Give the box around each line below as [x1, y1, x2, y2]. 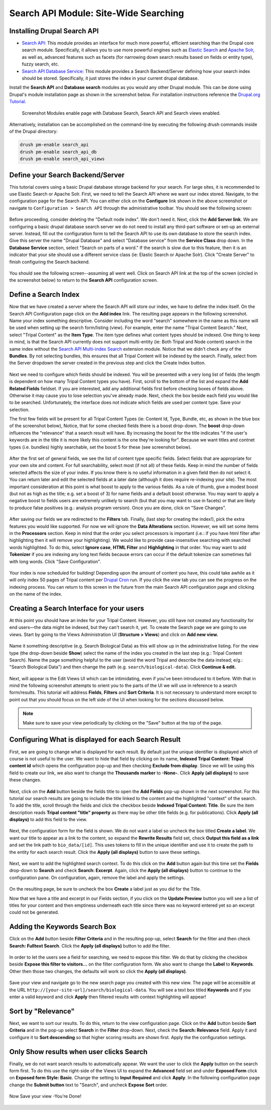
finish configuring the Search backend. [9, 259, 90, 265]
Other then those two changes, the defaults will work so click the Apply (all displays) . [9, 968, 187, 974]
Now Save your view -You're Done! [9, 1093, 82, 1099]
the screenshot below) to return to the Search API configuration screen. [9, 277, 158, 283]
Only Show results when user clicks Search [9, 1047, 148, 1056]
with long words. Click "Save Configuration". [9, 559, 101, 565]
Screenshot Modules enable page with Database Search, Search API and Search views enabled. [22, 110, 221, 116]
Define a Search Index [9, 290, 80, 299]
